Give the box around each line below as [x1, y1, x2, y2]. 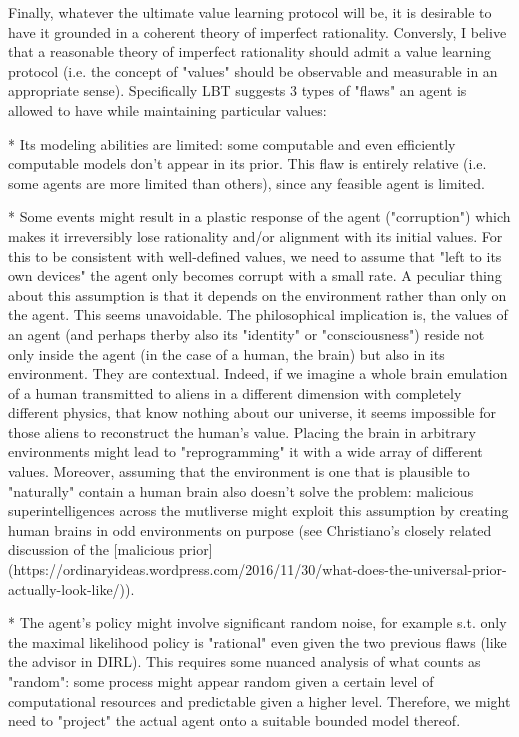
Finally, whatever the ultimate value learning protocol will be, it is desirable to [8, 2, 492, 22]
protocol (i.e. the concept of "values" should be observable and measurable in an [8, 60, 498, 81]
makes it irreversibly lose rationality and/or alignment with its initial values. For [8, 225, 503, 246]
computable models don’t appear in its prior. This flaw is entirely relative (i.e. [8, 153, 487, 174]
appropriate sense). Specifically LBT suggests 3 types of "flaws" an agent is [8, 80, 467, 101]
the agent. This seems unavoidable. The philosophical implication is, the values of [8, 304, 508, 325]
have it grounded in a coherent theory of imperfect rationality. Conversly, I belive [8, 21, 507, 42]
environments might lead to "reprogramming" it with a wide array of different [8, 441, 483, 462]
